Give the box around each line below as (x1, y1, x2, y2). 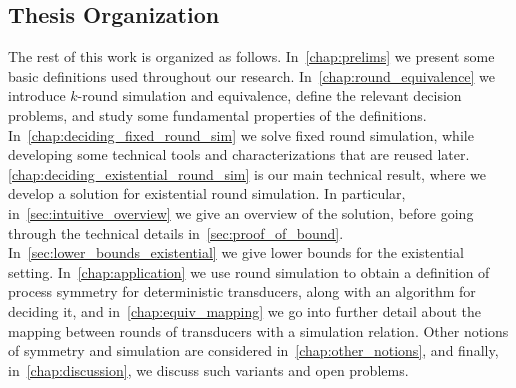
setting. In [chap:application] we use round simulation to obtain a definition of (8, 261, 490, 282)
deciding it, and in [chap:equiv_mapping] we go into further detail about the (8, 300, 482, 321)
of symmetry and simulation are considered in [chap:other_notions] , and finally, (8, 340, 499, 361)
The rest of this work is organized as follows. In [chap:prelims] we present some (8, 46, 495, 67)
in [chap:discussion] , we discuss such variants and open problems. (8, 359, 409, 380)
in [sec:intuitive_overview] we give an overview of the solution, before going (8, 202, 474, 223)
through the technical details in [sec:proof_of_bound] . (8, 222, 344, 243)
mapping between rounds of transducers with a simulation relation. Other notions (8, 320, 509, 341)
